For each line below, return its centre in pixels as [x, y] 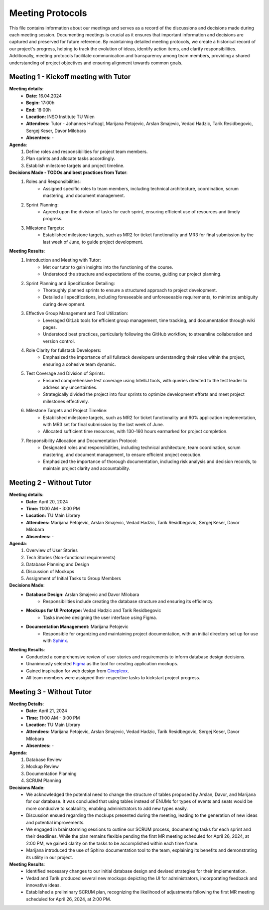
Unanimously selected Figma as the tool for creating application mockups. [102, 664]
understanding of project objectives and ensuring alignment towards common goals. [96, 63]
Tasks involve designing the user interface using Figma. [100, 617]
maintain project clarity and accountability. [87, 468]
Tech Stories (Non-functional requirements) [71, 557]
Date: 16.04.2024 [44, 96]
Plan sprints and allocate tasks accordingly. [71, 158]
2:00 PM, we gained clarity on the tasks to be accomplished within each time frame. [112, 843]
